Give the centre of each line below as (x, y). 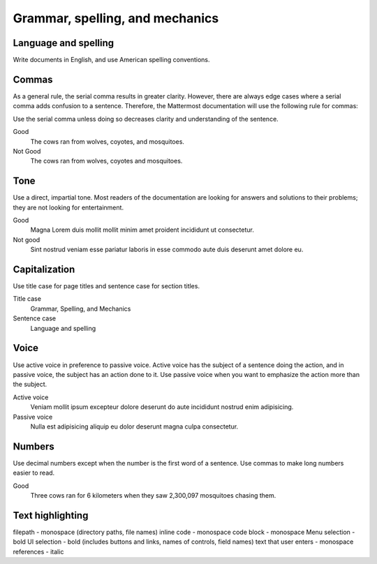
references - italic (38, 551)
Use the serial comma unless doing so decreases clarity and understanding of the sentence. (146, 119)
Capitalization (44, 269)
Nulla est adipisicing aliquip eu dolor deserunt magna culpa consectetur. (134, 426)
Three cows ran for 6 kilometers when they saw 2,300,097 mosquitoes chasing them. (153, 495)
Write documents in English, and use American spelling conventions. (111, 60)
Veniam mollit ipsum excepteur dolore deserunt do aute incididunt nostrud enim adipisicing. (162, 407)
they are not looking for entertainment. (68, 207)
